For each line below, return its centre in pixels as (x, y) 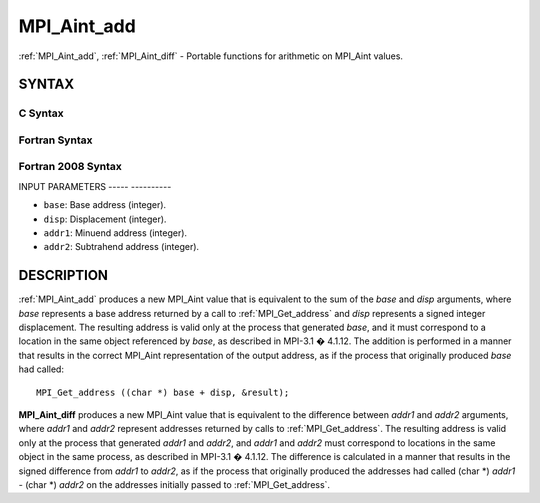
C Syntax (41, 113)
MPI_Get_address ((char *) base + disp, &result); (163, 392)
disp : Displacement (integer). (105, 219)
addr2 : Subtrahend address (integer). (121, 247)
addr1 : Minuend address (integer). (115, 233)
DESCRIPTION (63, 275)
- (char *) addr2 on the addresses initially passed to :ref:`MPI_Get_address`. (174, 484)
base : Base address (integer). (105, 205)
